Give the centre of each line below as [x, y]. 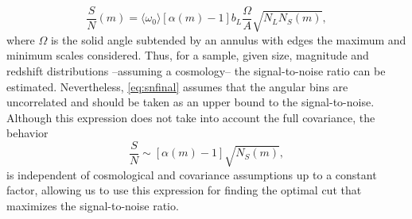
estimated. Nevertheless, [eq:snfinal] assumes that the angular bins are [177, 86]
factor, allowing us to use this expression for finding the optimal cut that [184, 190]
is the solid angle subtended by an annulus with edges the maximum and [228, 39]
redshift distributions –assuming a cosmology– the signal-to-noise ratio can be [196, 71]
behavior [27, 133]
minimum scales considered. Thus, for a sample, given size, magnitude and [188, 55]
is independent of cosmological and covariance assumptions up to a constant [192, 174]
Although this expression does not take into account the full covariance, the [191, 117]
